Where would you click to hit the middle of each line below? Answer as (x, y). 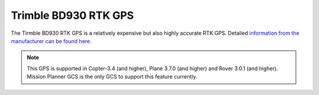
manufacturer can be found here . (51, 41)
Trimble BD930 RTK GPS (72, 15)
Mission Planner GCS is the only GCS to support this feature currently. (112, 77)
